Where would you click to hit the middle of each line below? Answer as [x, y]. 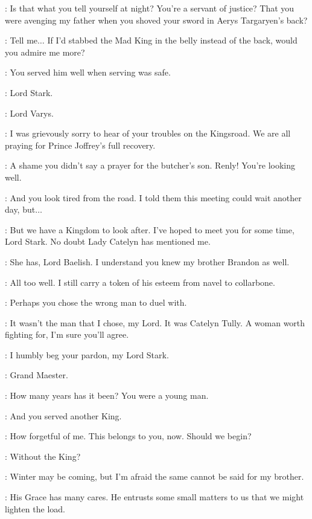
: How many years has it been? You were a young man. [107, 395]
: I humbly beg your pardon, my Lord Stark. [87, 354]
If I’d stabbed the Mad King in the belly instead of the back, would [172, 40]
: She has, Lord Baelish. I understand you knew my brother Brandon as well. [147, 261]
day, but [20, 209]
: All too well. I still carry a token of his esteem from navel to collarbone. [140, 282]
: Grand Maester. [37, 375]
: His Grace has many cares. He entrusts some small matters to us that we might [154, 497]
